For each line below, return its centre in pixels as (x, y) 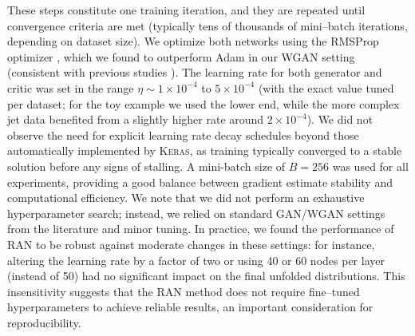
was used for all (370, 166)
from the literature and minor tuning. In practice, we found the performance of (201, 229)
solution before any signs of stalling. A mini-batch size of (146, 166)
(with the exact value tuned (326, 87)
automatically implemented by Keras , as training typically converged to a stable (205, 150)
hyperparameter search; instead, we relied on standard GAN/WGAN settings (196, 213)
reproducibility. (44, 322)
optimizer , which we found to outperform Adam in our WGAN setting (181, 56)
